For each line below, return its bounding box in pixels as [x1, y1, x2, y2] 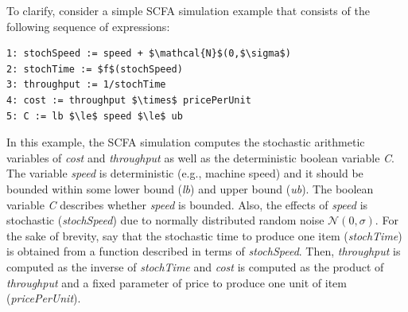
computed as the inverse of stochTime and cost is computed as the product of [6, 258, 384, 275]
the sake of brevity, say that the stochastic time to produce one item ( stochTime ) [6, 227, 402, 244]
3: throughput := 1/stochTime [6, 79, 166, 91]
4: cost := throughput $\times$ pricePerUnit [6, 94, 251, 106]
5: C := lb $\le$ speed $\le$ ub [6, 110, 183, 122]
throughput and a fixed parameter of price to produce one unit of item [6, 274, 347, 291]
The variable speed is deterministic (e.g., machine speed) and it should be [6, 165, 363, 181]
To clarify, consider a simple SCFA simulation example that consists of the [6, 2, 370, 18]
